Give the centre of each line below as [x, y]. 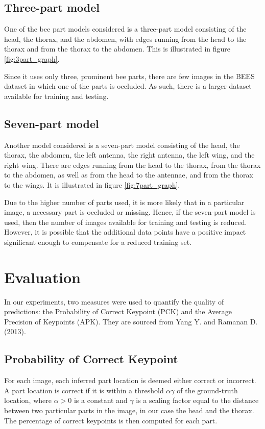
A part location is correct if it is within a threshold [84, 390]
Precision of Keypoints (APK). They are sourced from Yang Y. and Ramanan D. [131, 321]
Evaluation [42, 277]
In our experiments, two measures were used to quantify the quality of [114, 301]
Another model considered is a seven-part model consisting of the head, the [122, 145]
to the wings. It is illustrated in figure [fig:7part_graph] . [92, 184]
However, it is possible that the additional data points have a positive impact [125, 232]
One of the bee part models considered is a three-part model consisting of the [125, 29]
